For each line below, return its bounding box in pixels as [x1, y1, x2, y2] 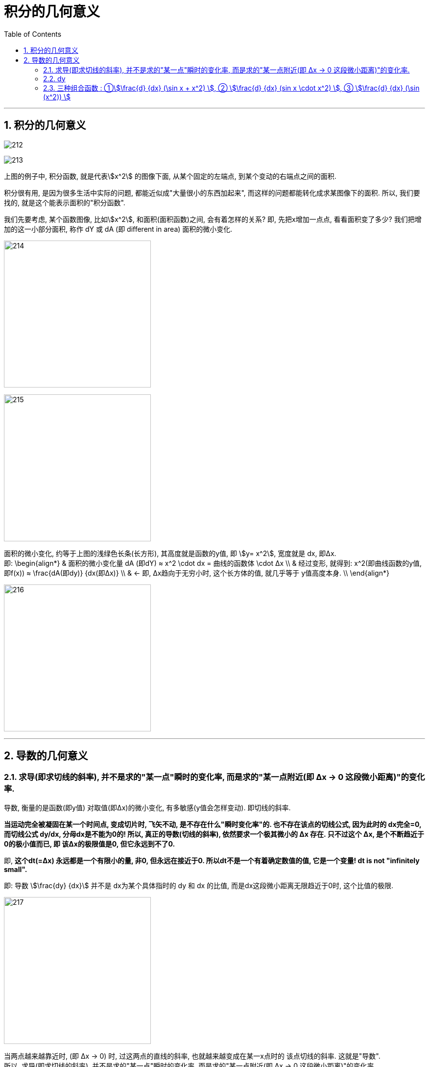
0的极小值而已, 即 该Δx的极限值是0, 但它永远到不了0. [4, 839, 175, 848]
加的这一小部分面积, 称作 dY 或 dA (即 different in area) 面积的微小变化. [4, 224, 233, 233]
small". [4, 865, 27, 873]
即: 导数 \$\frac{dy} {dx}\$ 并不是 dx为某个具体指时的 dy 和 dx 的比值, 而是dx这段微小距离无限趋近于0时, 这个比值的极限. [4, 881, 394, 890]
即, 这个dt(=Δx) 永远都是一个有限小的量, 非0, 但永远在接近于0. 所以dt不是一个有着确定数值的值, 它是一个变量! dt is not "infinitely [4, 856, 420, 865]
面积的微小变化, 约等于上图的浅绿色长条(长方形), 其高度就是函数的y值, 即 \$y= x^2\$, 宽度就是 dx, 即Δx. [4, 549, 336, 558]
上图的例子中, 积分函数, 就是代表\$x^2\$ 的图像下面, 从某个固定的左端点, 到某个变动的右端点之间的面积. [4, 171, 336, 180]
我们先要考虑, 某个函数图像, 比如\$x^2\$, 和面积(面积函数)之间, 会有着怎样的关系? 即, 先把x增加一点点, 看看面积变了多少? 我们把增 [4, 215, 422, 223]
